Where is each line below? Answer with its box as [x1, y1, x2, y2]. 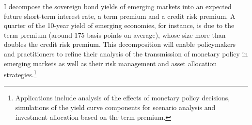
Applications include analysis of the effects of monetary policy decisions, [15, 93, 230, 103]
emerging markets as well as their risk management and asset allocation [4, 58, 217, 68]
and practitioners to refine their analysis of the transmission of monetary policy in [4, 48, 248, 58]
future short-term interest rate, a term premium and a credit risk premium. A [4, 11, 236, 21]
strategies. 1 [4, 68, 37, 79]
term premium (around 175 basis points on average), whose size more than [4, 29, 226, 40]
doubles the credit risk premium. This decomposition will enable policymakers [4, 39, 236, 49]
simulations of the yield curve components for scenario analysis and [15, 102, 216, 112]
